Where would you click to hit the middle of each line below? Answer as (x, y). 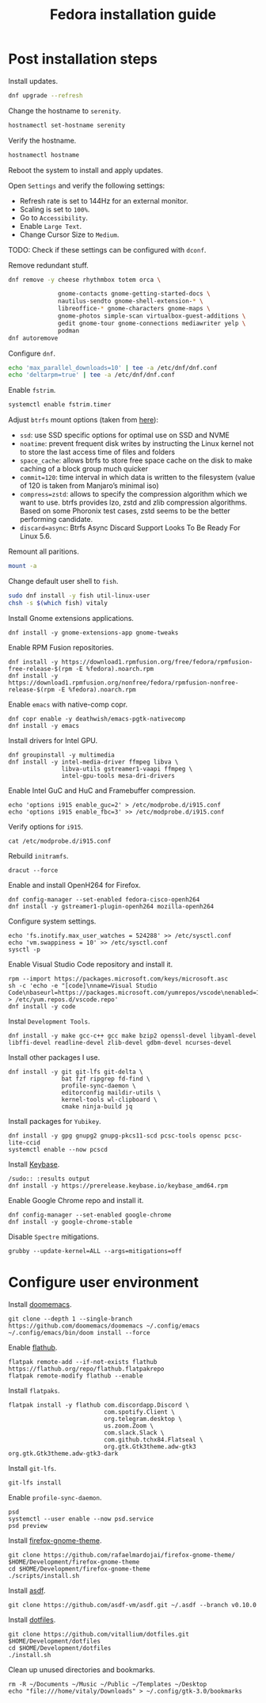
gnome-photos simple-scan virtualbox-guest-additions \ (152, 316)
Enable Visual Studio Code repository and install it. (90, 964)
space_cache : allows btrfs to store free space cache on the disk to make (136, 460)
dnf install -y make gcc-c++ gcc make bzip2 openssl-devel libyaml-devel (133, 1035)
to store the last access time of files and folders (97, 452)
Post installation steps (83, 59)
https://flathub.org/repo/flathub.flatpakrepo (86, 1369)
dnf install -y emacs (44, 726)
